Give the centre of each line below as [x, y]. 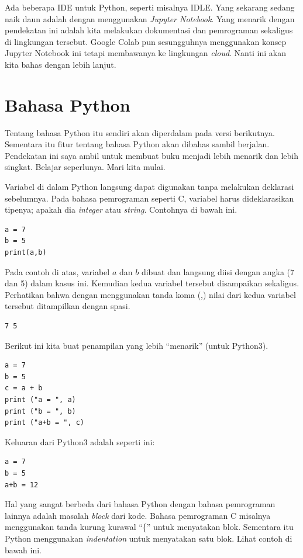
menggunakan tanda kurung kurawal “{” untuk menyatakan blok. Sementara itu [149, 527]
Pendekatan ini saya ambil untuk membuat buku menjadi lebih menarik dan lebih [152, 155]
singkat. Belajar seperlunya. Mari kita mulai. [85, 167]
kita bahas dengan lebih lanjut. [61, 64]
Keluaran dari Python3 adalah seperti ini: [80, 441]
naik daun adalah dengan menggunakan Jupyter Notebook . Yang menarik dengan [150, 18]
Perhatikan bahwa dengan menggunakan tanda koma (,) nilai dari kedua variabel [150, 294]
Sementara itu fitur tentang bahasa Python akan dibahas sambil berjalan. [137, 144]
